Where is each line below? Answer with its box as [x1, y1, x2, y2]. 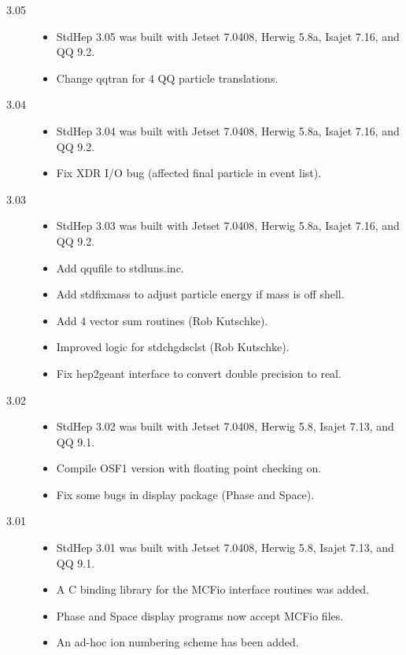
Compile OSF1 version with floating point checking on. [56, 460, 322, 476]
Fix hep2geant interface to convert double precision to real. [56, 365, 341, 381]
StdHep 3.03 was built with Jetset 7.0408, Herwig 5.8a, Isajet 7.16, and [56, 217, 400, 234]
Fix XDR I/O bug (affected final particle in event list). [56, 165, 322, 181]
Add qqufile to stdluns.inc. [56, 259, 184, 276]
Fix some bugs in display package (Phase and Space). [56, 486, 315, 502]
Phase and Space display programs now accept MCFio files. [56, 607, 344, 624]
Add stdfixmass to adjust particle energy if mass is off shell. [56, 286, 345, 302]
